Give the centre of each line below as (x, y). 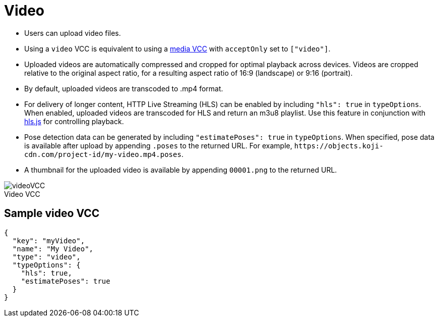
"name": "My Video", (53, 249)
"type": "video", (46, 257)
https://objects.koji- (339, 146)
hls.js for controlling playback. (74, 121)
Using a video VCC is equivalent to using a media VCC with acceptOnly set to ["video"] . (177, 48)
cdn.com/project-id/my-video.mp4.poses (103, 154)
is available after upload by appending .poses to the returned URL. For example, (158, 145)
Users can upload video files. (73, 33)
